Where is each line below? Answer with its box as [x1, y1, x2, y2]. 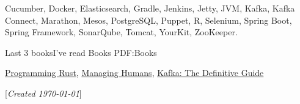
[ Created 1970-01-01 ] [5, 86, 82, 99]
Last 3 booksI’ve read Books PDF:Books [5, 46, 157, 58]
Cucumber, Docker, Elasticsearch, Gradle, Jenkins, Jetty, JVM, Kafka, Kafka [5, 2, 295, 14]
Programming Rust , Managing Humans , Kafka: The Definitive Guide [5, 66, 264, 79]
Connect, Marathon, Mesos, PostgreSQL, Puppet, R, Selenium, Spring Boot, [5, 13, 292, 26]
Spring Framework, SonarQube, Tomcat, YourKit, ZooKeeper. [5, 26, 238, 38]
